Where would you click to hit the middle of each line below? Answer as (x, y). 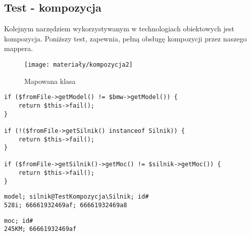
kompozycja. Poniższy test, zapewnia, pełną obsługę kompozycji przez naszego (125, 38)
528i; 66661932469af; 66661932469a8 (66, 205)
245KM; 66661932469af (40, 229)
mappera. (19, 48)
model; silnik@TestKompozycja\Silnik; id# (77, 197)
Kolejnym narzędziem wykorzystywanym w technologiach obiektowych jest (119, 29)
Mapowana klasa (50, 81)
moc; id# (19, 221)
